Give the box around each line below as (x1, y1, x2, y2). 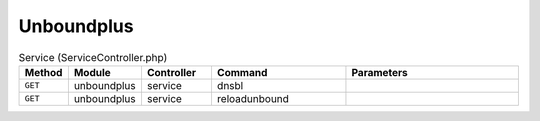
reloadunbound (216, 91, 290, 105)
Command (216, 65, 268, 79)
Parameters (351, 65, 409, 79)
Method (24, 65, 63, 79)
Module (73, 65, 112, 79)
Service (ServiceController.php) (18, 50, 168, 64)
